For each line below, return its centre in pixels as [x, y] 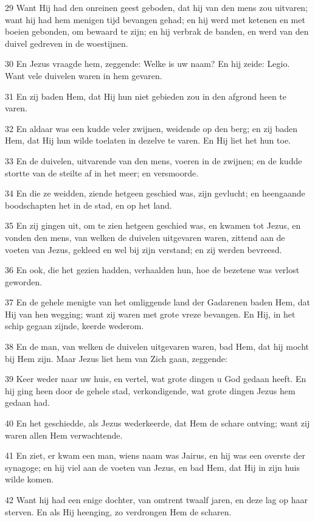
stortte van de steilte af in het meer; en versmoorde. [102, 172]
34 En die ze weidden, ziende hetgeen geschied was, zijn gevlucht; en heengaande [155, 193]
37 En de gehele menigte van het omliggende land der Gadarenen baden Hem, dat [158, 302]
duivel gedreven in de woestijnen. [67, 43]
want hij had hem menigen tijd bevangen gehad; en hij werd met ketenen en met [155, 19]
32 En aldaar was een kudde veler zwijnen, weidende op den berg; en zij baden [151, 128]
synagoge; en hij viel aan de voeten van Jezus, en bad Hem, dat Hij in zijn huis [152, 467]
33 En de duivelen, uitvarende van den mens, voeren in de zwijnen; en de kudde [154, 160]
